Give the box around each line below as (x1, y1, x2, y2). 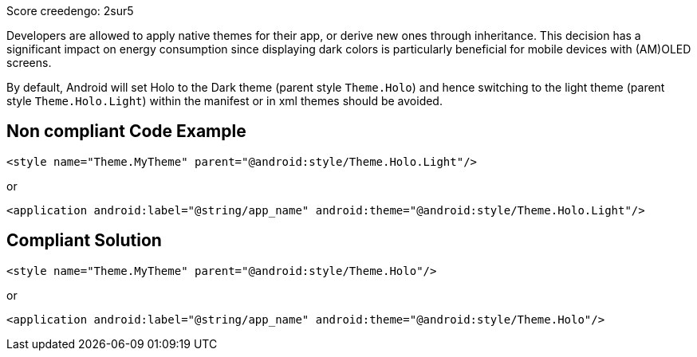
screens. (6, 56, 52, 69)
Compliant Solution (6, 230, 162, 251)
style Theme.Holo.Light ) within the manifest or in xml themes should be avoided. (6, 94, 443, 108)
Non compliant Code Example (6, 121, 246, 142)
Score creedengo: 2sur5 (6, 4, 134, 18)
